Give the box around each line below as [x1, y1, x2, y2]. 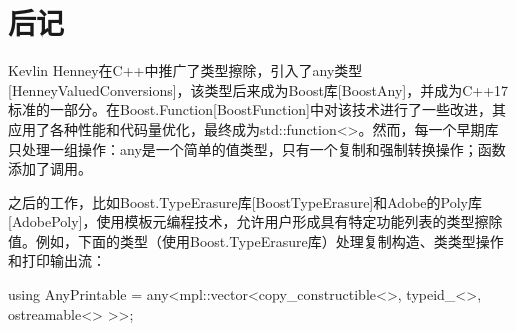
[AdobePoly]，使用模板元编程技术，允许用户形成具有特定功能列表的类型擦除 [8, 211, 503, 232]
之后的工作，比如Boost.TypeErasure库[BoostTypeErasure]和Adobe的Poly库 [8, 191, 482, 212]
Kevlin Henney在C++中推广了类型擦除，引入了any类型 [8, 60, 363, 81]
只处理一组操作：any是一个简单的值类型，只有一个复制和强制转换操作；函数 [8, 138, 506, 159]
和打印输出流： [8, 250, 106, 271]
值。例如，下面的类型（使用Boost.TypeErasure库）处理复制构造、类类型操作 [8, 230, 504, 251]
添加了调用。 [8, 158, 92, 179]
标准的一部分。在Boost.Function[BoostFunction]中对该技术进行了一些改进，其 [8, 99, 506, 120]
